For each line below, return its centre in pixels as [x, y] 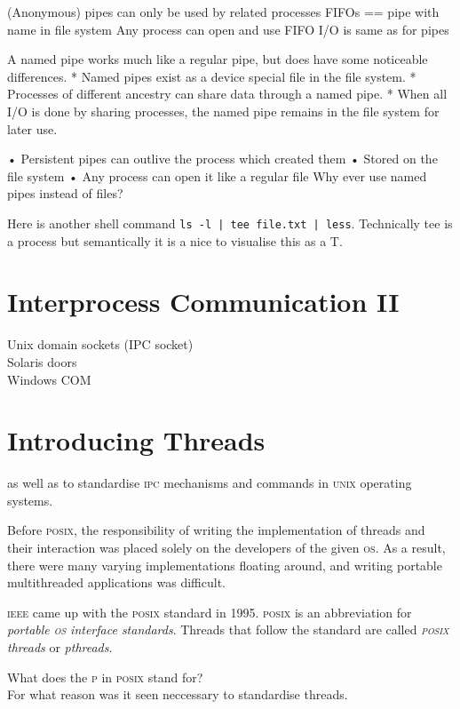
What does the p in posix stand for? [105, 677]
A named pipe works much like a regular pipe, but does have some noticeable [218, 59]
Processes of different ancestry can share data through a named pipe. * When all [227, 94]
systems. [30, 500]
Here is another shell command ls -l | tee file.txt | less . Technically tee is [230, 223]
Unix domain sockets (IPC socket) [100, 344]
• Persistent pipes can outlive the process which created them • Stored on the [222, 159]
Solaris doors [42, 361]
